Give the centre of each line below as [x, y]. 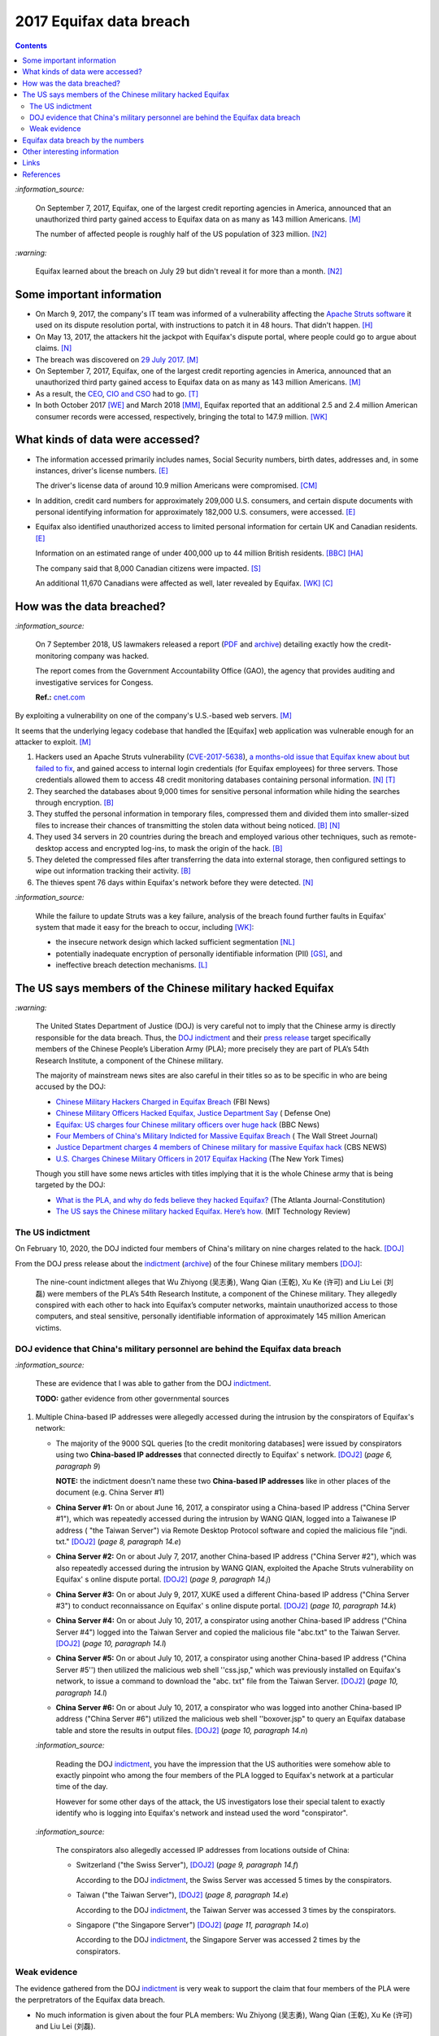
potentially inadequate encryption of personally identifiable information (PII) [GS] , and [199, 954]
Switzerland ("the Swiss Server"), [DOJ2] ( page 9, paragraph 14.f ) [187, 1865]
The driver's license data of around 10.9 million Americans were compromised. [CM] [176, 485]
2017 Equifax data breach [102, 21]
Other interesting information [71, 151]
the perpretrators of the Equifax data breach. [90, 2000]
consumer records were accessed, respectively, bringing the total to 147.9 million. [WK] [182, 416]
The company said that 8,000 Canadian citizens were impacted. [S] [148, 568]
